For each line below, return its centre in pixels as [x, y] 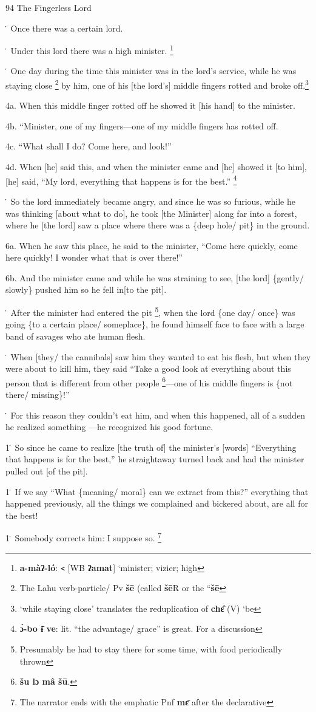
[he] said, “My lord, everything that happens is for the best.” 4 [121, 180]
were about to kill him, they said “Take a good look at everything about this [148, 368]
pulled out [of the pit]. [47, 471]
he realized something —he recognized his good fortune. [109, 427]
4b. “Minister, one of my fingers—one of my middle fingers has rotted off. [142, 125]
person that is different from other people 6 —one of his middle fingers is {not [149, 382]
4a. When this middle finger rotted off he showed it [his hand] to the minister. [150, 105]
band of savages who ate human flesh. [76, 336]
